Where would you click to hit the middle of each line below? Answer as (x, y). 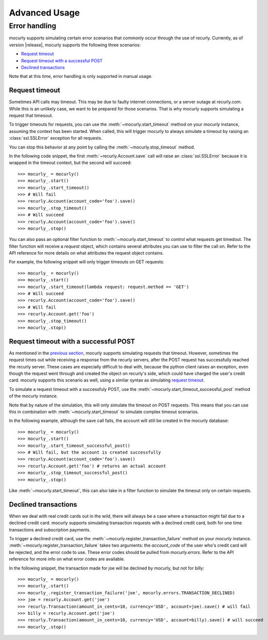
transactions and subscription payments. (50, 530)
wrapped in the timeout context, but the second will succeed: (70, 163)
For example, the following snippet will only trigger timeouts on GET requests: (87, 262)
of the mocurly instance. (33, 396)
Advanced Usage (44, 13)
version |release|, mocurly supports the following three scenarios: (75, 45)
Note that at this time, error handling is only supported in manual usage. (81, 76)
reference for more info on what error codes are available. (67, 559)
